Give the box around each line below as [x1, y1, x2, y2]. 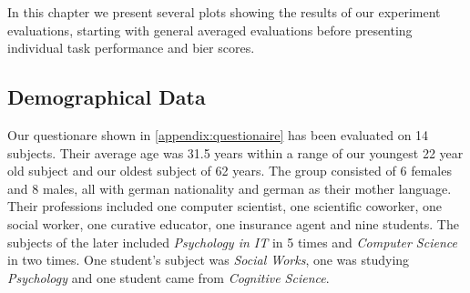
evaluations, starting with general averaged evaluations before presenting [7, 20, 413, 39]
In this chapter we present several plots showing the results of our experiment [7, 3, 441, 21]
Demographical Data [7, 83, 206, 111]
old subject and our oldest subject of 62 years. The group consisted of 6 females [7, 161, 452, 180]
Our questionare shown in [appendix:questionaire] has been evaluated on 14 [7, 125, 429, 144]
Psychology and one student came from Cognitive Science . [7, 268, 330, 287]
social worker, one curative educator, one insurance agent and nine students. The [7, 214, 459, 233]
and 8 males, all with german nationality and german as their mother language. [7, 178, 452, 197]
